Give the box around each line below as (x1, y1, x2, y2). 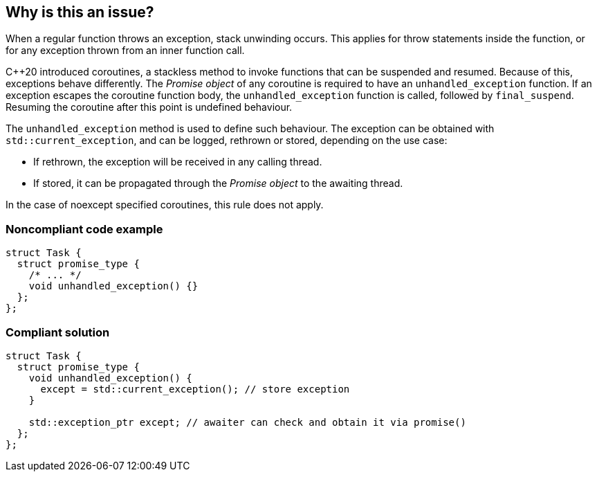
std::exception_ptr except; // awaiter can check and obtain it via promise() (28, 416, 466, 428)
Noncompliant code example (6, 222, 163, 236)
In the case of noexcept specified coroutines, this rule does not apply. (6, 199, 324, 211)
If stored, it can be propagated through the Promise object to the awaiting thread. (33, 177, 403, 190)
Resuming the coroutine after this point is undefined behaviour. (6, 101, 293, 114)
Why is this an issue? (6, 3, 154, 21)
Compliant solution (6, 325, 110, 339)
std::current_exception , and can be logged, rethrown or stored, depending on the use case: (6, 134, 448, 147)
